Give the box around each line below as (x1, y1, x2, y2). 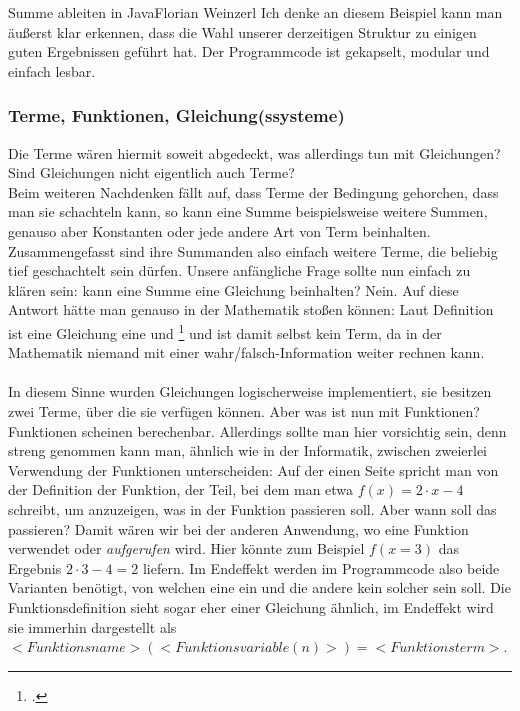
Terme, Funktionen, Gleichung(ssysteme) (8, 103, 345, 128)
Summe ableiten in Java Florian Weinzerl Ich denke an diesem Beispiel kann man (8, 2, 503, 22)
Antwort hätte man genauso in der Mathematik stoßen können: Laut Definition (8, 299, 494, 320)
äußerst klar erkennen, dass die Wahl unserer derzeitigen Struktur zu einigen (8, 21, 477, 42)
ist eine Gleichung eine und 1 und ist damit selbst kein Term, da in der (8, 319, 442, 343)
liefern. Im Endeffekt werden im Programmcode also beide (142, 557, 500, 578)
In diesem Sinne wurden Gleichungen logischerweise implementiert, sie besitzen (8, 381, 492, 402)
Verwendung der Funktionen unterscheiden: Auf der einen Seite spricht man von (8, 459, 499, 480)
